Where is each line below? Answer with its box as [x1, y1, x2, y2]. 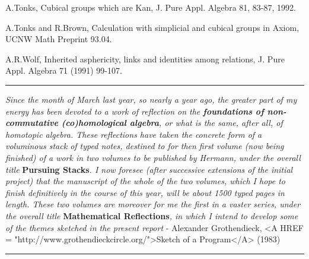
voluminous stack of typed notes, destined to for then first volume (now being [5, 140, 284, 152]
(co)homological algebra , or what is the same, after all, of [61, 116, 283, 129]
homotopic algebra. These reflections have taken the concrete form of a [5, 128, 262, 140]
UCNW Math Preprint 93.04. [5, 33, 112, 45]
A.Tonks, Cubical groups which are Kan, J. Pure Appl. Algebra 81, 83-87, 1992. [5, 1, 296, 13]
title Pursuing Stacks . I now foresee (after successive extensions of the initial [5, 163, 293, 175]
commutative [5, 116, 58, 129]
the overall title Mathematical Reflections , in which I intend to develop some [5, 209, 298, 222]
